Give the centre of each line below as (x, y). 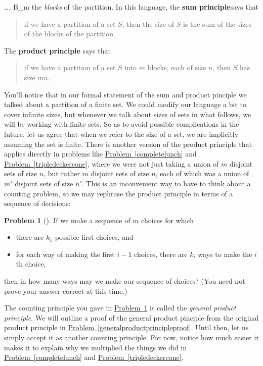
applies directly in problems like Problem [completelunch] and (100, 154)
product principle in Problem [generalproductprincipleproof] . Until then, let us (126, 327)
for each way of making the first (65, 254)
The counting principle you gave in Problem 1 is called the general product (120, 308)
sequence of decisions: (37, 203)
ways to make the (225, 254)
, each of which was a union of (202, 173)
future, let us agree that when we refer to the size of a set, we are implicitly (121, 134)
